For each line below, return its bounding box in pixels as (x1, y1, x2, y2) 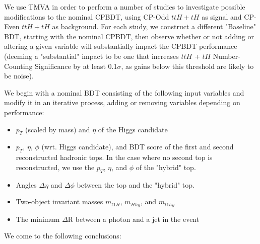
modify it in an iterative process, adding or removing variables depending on (4, 97, 240, 108)
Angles (16, 179, 37, 190)
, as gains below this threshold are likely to (121, 60, 254, 71)
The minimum (16, 213, 60, 224)
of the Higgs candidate (98, 124, 168, 134)
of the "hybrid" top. (136, 161, 196, 172)
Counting (4, 60, 33, 71)
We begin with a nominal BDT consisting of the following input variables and (4, 87, 244, 98)
